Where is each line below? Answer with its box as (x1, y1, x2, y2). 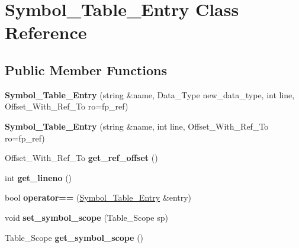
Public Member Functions (5, 60, 167, 79)
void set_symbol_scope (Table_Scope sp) (5, 211, 168, 223)
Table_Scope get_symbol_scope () (5, 231, 144, 243)
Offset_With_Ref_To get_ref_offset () (5, 152, 158, 164)
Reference (5, 20, 87, 44)
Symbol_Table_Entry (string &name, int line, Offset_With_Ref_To (5, 120, 269, 132)
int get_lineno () (5, 171, 72, 183)
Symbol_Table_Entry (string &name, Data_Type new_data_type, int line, (5, 88, 295, 101)
